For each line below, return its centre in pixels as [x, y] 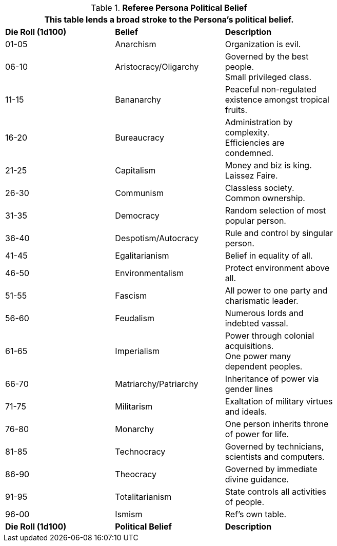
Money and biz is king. [268, 165]
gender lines [249, 389]
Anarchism [136, 44]
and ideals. [246, 412]
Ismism [129, 514]
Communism [139, 193]
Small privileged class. [268, 77]
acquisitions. [249, 346]
